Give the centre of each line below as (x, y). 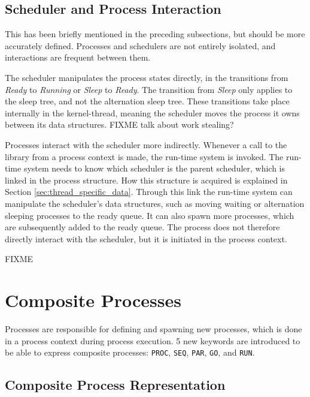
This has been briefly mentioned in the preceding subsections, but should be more (155, 34)
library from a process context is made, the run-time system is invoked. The (144, 156)
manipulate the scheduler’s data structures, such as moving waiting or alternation (155, 203)
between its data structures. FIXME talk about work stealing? (119, 124)
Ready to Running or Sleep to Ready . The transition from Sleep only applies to (149, 89)
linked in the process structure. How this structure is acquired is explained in (146, 180)
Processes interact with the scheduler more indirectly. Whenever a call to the (146, 144)
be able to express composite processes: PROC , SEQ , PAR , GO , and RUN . (130, 352)
